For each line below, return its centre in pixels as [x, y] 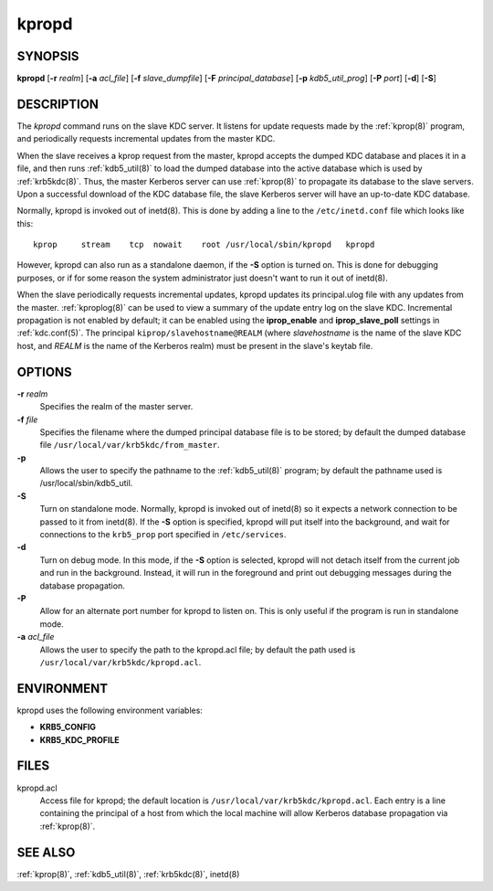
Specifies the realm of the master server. [116, 407]
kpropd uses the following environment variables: [110, 710]
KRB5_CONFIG [68, 727]
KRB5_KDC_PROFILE [80, 739]
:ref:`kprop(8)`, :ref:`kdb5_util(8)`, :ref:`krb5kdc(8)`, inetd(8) [128, 874]
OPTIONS [44, 371]
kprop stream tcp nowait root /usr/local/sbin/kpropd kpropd [204, 245]
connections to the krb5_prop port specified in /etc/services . [163, 535]
